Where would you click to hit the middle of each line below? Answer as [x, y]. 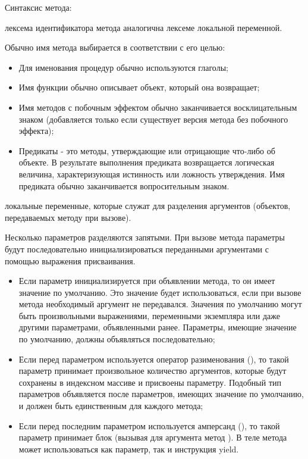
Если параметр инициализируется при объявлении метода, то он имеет [147, 281]
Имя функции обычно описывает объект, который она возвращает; [139, 87]
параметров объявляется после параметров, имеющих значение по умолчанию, [161, 394]
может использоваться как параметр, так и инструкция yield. [129, 449]
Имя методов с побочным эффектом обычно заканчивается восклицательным [158, 107]
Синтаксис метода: [38, 7]
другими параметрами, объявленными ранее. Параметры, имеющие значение [158, 327]
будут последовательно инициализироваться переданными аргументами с [137, 249]
